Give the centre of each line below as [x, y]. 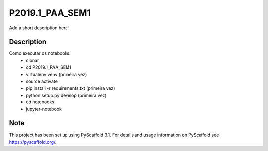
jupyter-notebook [44, 109]
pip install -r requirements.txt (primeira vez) [70, 88]
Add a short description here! [39, 28]
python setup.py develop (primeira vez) [66, 95]
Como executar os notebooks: [40, 53]
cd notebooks [40, 102]
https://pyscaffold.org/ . [33, 142]
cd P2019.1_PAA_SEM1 [49, 67]
